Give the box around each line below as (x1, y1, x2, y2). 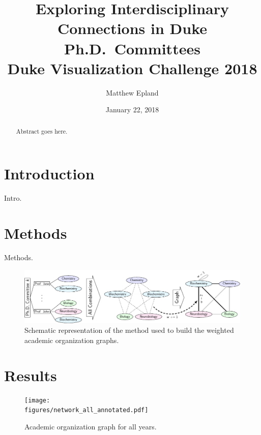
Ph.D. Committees (64, 38, 200, 58)
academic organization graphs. (24, 335, 119, 346)
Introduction (4, 163, 95, 184)
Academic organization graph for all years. (24, 421, 157, 432)
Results (4, 364, 57, 385)
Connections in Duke (57, 18, 208, 39)
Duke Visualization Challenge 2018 (7, 57, 257, 78)
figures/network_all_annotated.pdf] (24, 407, 149, 414)
